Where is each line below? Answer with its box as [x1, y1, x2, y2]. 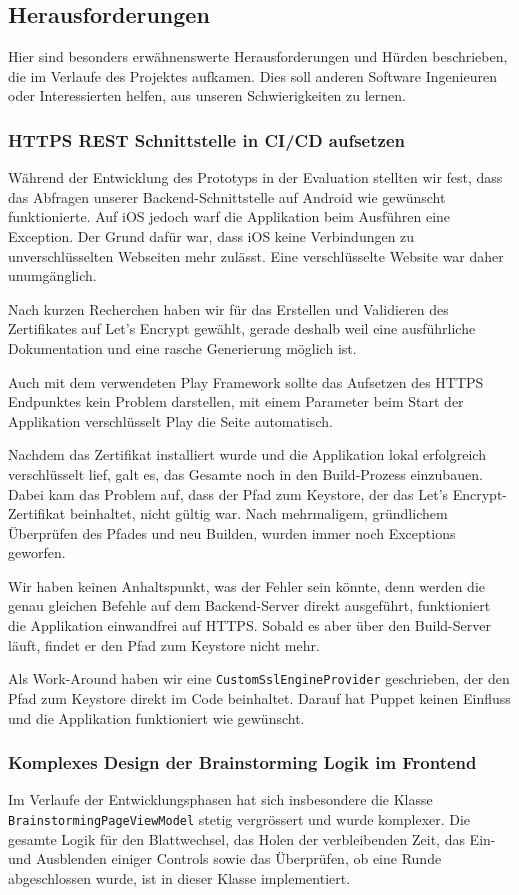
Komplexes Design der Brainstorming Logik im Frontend [8, 750, 477, 775]
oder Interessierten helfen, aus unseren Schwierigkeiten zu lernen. [8, 85, 406, 106]
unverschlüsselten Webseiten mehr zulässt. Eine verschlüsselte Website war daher [8, 245, 504, 266]
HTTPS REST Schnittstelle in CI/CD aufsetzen [8, 127, 405, 152]
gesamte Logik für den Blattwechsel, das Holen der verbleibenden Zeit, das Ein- [8, 828, 496, 849]
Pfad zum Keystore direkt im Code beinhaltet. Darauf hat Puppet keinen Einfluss [8, 687, 511, 708]
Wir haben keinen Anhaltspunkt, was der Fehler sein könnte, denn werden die [8, 575, 486, 596]
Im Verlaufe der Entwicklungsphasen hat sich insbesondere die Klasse [8, 789, 433, 810]
